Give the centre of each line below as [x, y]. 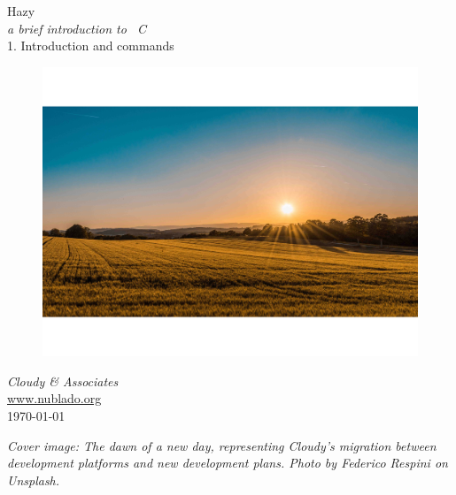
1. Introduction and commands [91, 46]
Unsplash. [34, 480]
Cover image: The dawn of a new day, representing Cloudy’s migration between [222, 445]
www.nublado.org [54, 398]
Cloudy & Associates [63, 381]
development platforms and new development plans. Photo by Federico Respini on [228, 463]
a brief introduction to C [77, 28]
